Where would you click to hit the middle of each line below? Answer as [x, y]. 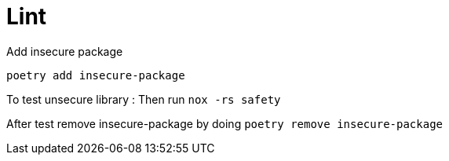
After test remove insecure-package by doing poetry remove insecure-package [225, 123]
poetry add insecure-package [96, 75]
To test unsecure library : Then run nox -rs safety [144, 99]
